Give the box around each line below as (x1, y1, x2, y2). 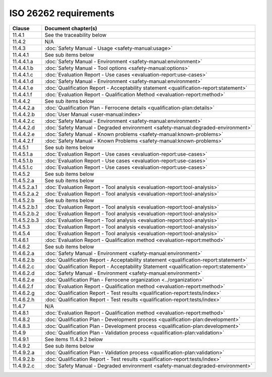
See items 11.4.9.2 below (44, 336, 103, 343)
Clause (12, 25, 30, 32)
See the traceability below (44, 31, 107, 38)
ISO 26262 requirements (9, 8, 115, 19)
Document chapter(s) (44, 25, 98, 32)
